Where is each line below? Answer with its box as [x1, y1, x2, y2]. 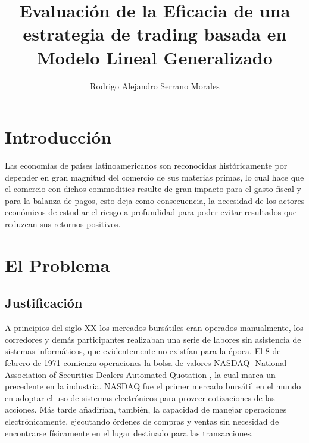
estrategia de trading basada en [23, 21, 287, 46]
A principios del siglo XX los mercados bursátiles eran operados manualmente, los [5, 321, 304, 334]
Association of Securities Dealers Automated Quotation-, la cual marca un [5, 368, 276, 380]
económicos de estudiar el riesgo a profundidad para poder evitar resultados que [5, 206, 297, 218]
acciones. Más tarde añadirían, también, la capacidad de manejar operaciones [5, 403, 287, 416]
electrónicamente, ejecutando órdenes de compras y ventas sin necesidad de [5, 414, 279, 427]
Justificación [5, 293, 83, 312]
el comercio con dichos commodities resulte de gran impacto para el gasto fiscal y [5, 182, 301, 195]
